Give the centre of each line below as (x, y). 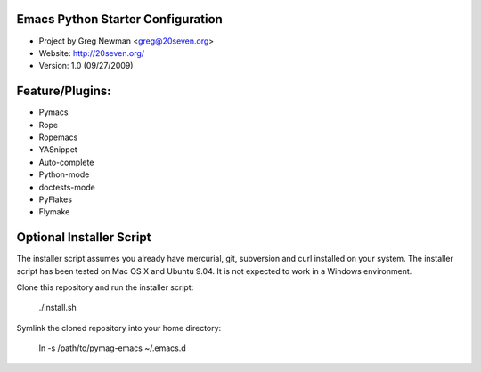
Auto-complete (66, 162)
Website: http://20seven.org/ (92, 53)
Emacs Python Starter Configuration (119, 19)
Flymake (54, 212)
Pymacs (53, 112)
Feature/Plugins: (64, 91)
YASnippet (58, 150)
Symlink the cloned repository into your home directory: (119, 328)
